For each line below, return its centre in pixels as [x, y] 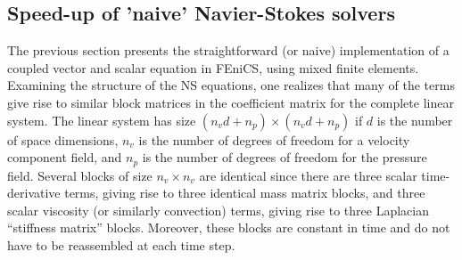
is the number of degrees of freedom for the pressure [285, 157]
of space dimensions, [63, 139]
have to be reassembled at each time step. [121, 245]
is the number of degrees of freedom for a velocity [274, 139]
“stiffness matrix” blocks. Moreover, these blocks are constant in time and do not [229, 227]
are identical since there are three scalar [308, 175]
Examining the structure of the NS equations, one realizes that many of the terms [231, 85]
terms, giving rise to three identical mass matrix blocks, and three [245, 193]
